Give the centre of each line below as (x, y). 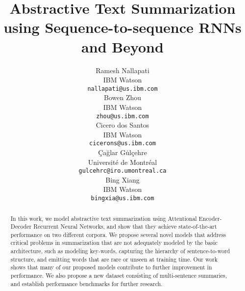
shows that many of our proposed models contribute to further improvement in (111, 267)
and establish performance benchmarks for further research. (86, 283)
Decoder (21, 226)
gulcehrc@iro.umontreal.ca (122, 171)
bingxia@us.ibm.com (122, 198)
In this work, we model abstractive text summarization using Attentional (104, 218)
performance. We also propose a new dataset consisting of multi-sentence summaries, (119, 276)
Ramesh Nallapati (122, 70)
